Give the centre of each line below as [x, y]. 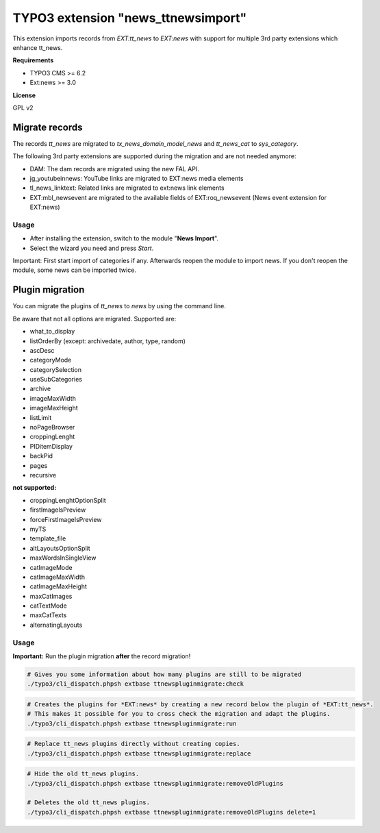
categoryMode [51, 360]
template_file [48, 538]
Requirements [33, 60]
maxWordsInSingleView [63, 558]
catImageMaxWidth [58, 577]
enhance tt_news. [38, 47]
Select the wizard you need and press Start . [92, 248]
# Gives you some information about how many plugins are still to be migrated [164, 674]
